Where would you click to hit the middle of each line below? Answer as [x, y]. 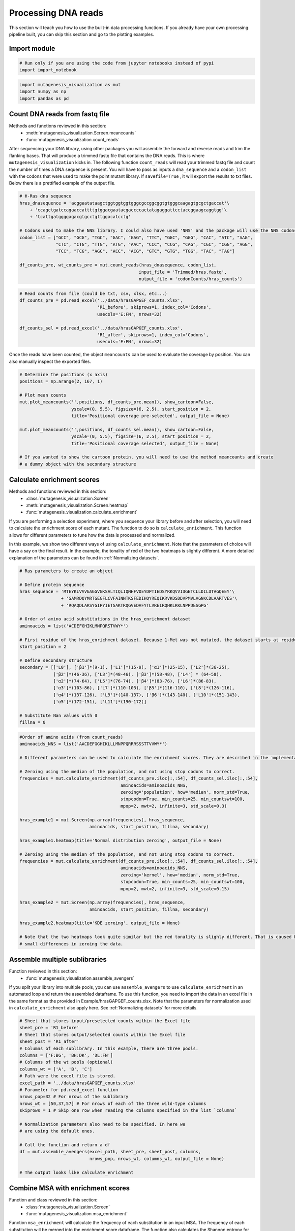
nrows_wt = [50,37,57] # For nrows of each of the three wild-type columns [113, 1103]
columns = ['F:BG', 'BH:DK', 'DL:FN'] [66, 1055]
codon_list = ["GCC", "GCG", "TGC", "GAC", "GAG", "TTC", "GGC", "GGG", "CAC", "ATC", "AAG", [136, 237]
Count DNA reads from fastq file [59, 114]
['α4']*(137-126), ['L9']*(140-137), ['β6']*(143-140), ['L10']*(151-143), [147, 695]
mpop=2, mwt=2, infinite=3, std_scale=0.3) [174, 806]
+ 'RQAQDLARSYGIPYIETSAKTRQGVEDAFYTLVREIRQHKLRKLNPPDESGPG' [135, 605]
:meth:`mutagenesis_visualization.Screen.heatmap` [77, 505]
